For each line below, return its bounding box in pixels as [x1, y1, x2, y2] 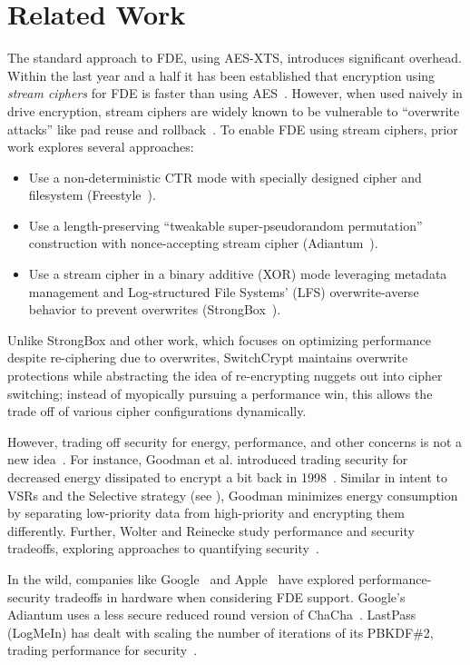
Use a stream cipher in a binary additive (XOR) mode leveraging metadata [28, 264, 447, 283]
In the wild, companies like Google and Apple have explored [7, 569, 355, 588]
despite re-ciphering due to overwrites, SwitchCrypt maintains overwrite [7, 348, 408, 367]
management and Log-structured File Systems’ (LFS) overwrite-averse [28, 282, 419, 301]
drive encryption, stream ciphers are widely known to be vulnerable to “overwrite [7, 101, 460, 120]
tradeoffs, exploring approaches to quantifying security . [7, 539, 319, 558]
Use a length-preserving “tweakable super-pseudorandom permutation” [28, 215, 423, 234]
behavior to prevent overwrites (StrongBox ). [28, 300, 281, 319]
